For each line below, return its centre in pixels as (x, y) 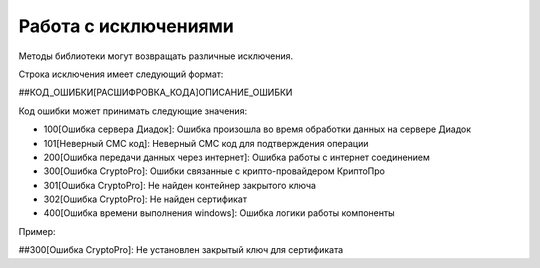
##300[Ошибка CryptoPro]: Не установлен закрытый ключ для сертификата (181, 250)
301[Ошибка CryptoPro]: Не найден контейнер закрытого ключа (180, 185)
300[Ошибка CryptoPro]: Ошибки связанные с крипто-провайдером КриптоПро (214, 171)
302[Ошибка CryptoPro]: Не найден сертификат (145, 199)
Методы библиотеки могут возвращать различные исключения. (156, 56)
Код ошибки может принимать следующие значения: (133, 111)
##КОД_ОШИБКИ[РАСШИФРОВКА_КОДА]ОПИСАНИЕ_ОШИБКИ (155, 92)
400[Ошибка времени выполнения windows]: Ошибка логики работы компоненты (219, 213)
